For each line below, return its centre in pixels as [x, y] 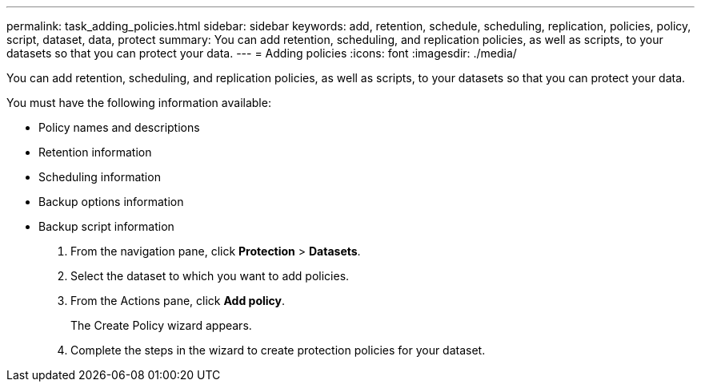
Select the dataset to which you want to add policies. [210, 276]
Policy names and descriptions [119, 127]
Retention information [95, 152]
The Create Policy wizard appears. [161, 325]
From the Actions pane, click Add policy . [178, 301]
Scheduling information [100, 177]
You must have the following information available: [139, 103]
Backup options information [111, 202]
